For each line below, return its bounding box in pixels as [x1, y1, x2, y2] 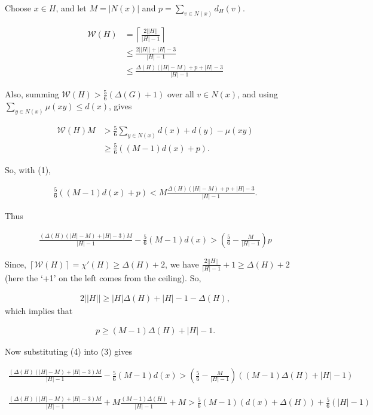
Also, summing [5, 88, 59, 100]
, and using [237, 88, 278, 100]
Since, [5, 257, 26, 270]
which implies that [5, 304, 73, 316]
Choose [5, 2, 32, 14]
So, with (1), [5, 163, 51, 176]
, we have [165, 257, 199, 270]
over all [167, 88, 194, 100]
